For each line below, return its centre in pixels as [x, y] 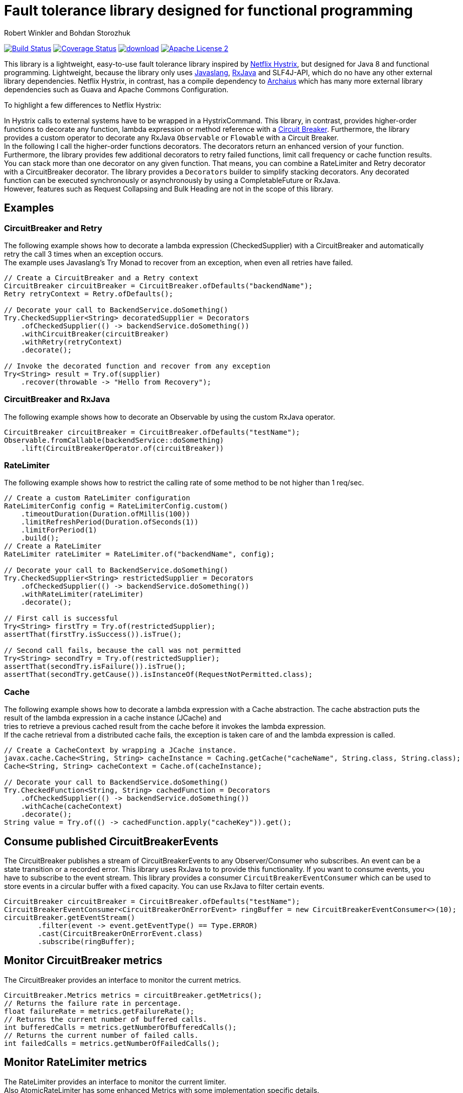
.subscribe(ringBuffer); [87, 942]
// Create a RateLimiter [53, 546]
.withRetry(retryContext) [72, 342]
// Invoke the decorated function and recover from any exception [137, 366]
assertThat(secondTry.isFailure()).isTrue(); [95, 667]
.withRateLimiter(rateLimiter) [82, 594]
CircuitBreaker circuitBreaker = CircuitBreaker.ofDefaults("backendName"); [159, 286]
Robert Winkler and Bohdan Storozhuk [67, 33]
